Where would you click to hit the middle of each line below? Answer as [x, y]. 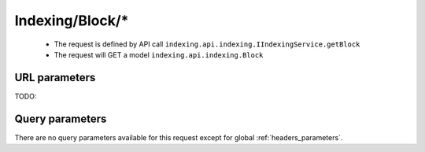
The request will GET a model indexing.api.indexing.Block [159, 54]
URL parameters [55, 78]
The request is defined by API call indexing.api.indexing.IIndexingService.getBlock [207, 44]
